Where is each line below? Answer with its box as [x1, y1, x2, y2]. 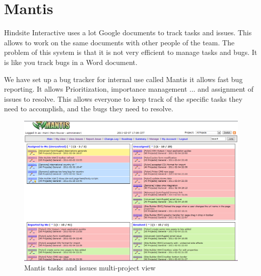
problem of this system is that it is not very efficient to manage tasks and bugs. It [4, 47, 257, 57]
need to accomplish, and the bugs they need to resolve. [4, 103, 173, 114]
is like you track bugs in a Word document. [4, 56, 138, 67]
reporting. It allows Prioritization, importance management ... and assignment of [4, 84, 253, 94]
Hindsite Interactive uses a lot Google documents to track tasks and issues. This [4, 27, 252, 38]
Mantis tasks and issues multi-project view [24, 262, 156, 273]
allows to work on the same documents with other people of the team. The [4, 37, 235, 47]
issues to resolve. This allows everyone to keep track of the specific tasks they [4, 93, 243, 104]
